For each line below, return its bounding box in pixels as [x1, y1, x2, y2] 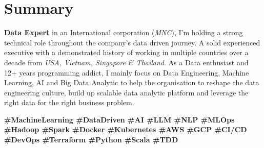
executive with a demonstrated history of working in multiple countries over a [4, 47, 249, 58]
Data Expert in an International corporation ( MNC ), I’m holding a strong [4, 27, 243, 38]
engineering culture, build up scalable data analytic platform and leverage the [4, 87, 249, 97]
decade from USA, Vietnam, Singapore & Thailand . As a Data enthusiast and [4, 57, 249, 67]
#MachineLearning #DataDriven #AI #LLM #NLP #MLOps [4, 114, 235, 125]
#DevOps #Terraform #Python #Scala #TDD [4, 134, 178, 145]
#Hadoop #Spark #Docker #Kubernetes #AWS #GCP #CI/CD [4, 124, 247, 135]
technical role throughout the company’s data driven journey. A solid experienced [4, 37, 260, 47]
